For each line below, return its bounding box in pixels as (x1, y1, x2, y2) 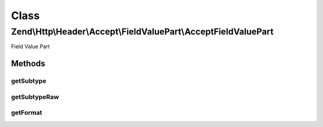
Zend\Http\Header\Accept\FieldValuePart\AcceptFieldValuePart (11, 26, 274, 37)
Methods (11, 58, 45, 69)
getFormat (11, 109, 42, 117)
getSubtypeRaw (11, 92, 59, 101)
